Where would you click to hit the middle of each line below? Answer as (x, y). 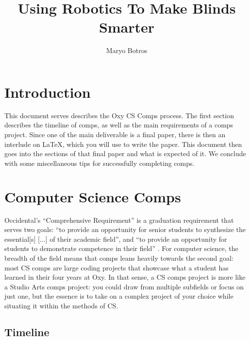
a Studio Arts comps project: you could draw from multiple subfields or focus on (124, 286)
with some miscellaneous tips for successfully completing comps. (100, 163)
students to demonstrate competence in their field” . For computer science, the (121, 248)
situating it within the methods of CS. (61, 305)
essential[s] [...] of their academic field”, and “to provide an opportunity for (116, 239)
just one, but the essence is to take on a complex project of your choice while (119, 296)
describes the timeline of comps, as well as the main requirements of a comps (119, 125)
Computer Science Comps (93, 196)
